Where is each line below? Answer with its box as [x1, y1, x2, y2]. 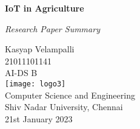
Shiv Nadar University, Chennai [5, 100, 123, 113]
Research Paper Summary [5, 22, 100, 35]
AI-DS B [5, 66, 38, 79]
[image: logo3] [5, 79, 66, 88]
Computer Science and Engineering [5, 88, 135, 101]
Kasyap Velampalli [5, 43, 75, 55]
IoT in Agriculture [5, 2, 84, 14]
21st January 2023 [5, 112, 73, 125]
